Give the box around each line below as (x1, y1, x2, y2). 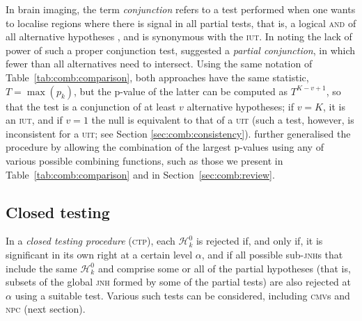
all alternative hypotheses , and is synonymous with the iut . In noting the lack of (6, 29, 352, 44)
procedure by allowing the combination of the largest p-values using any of (6, 140, 324, 154)
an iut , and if (6, 113, 63, 127)
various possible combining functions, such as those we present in (6, 153, 283, 167)
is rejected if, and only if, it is (196, 233, 323, 248)
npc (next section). (6, 302, 86, 316)
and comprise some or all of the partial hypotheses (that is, (97, 261, 351, 275)
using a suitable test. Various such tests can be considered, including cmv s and (15, 288, 350, 302)
